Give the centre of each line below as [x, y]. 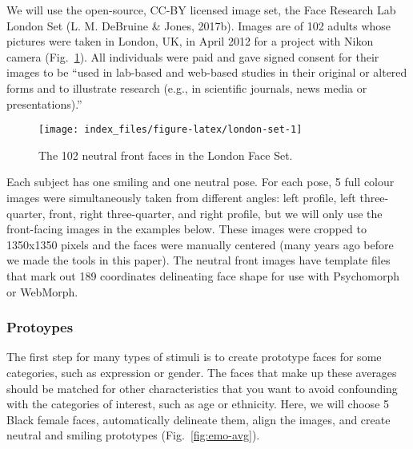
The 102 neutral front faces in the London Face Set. [166, 155]
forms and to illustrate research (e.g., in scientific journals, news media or [187, 87]
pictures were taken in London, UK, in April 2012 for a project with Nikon [190, 41]
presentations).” [44, 103]
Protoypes [40, 327]
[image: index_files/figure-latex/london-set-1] [170, 130]
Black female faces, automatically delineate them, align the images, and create [198, 419]
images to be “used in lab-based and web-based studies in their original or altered [207, 72]
